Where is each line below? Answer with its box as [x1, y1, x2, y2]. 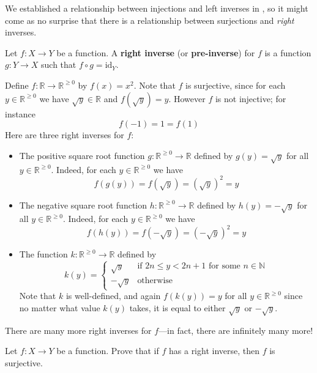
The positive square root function [19, 149, 145, 161]
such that [41, 58, 76, 71]
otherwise [137, 276, 173, 286]
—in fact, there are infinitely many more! [158, 323, 313, 336]
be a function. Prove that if [56, 344, 159, 357]
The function [19, 248, 68, 260]
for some [209, 262, 241, 271]
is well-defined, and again [65, 289, 161, 302]
